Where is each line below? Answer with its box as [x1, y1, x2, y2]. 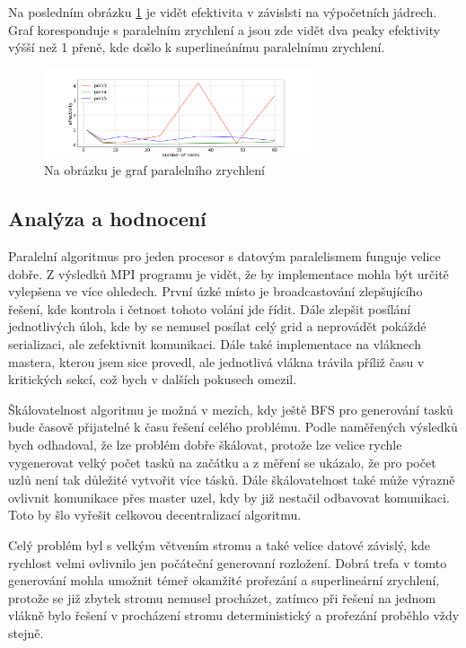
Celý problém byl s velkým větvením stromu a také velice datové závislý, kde [8, 535, 431, 554]
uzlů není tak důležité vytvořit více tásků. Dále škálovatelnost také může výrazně [8, 470, 455, 489]
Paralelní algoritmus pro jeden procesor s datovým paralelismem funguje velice [8, 247, 441, 265]
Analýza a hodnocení [8, 205, 207, 232]
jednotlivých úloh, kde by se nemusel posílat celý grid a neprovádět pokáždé [8, 317, 426, 336]
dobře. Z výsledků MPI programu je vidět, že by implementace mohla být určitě [8, 264, 449, 283]
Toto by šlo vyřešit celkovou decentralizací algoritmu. [8, 505, 302, 524]
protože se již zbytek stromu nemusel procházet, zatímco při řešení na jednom [8, 588, 436, 607]
